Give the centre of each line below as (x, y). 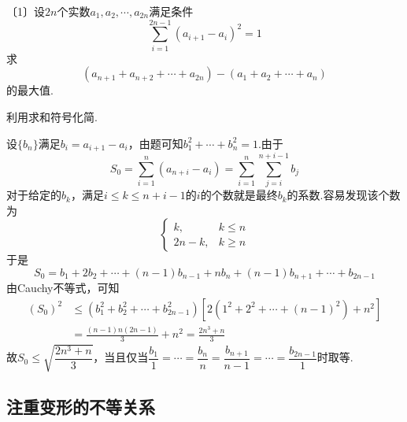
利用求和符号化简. (52, 116)
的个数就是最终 (239, 195)
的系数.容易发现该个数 (344, 195)
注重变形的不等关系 (81, 407)
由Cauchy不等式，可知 (63, 288)
